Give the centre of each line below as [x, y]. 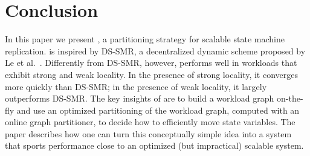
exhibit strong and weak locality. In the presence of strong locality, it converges [152, 74]
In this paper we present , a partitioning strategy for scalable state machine [145, 39]
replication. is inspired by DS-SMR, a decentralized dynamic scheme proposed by [155, 50]
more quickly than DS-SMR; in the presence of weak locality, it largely [136, 86]
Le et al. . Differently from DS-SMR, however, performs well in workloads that [151, 63]
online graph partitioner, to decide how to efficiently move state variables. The [150, 122]
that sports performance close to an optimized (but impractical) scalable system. [154, 145]
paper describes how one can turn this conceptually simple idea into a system [148, 133]
